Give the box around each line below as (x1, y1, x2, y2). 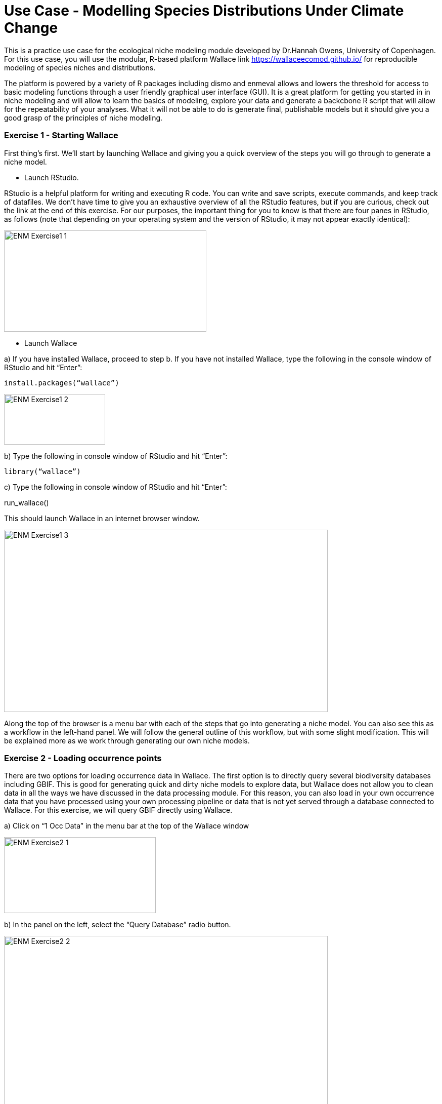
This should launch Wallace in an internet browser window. (4, 514, 200, 523)
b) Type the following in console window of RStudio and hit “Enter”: (4, 451, 228, 460)
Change (4, 19, 58, 36)
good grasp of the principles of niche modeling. (4, 113, 163, 122)
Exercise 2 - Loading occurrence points (4, 753, 162, 763)
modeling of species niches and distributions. (4, 63, 156, 72)
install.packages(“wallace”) (4, 378, 119, 387)
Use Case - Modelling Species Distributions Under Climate (4, 2, 404, 19)
